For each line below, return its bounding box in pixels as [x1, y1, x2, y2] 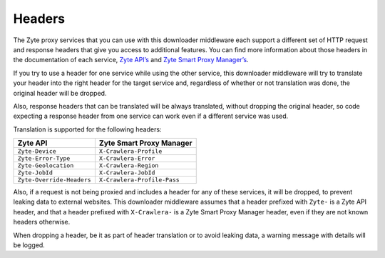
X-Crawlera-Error [98, 154, 155, 162]
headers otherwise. [13, 218, 71, 227]
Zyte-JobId [17, 169, 53, 177]
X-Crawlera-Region [98, 162, 159, 169]
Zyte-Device [17, 147, 56, 155]
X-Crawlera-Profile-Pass [98, 176, 180, 184]
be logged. [13, 241, 46, 249]
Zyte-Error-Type [17, 154, 71, 162]
